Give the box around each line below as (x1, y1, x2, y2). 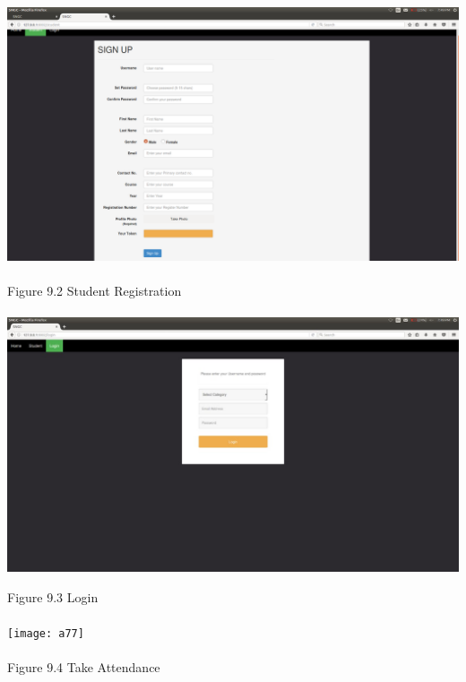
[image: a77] (7, 626, 84, 640)
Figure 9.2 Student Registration (7, 281, 182, 300)
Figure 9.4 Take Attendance (7, 658, 160, 676)
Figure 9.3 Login (7, 587, 99, 606)
